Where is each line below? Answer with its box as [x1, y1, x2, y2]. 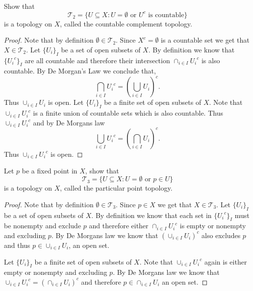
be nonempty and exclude [4, 220, 81, 231]
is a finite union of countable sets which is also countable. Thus [33, 108, 223, 118]
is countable [148, 11, 184, 19]
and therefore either [89, 220, 149, 231]
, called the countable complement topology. [60, 18, 192, 28]
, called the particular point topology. [60, 183, 173, 193]
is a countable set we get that [161, 35, 250, 45]
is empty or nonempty [179, 220, 246, 231]
